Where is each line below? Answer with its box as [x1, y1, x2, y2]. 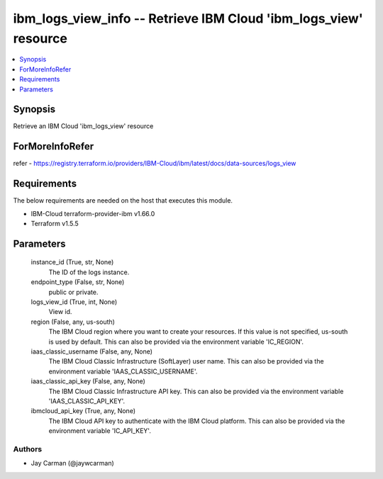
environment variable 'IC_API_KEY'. [48, 427, 152, 435]
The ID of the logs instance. [48, 268, 130, 276]
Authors [13, 444, 43, 453]
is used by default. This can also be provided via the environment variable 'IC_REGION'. [48, 337, 304, 346]
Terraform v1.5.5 [30, 220, 79, 228]
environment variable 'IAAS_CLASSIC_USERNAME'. [48, 367, 198, 376]
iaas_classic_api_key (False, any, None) [30, 377, 145, 385]
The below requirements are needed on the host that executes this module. [13, 196, 233, 205]
